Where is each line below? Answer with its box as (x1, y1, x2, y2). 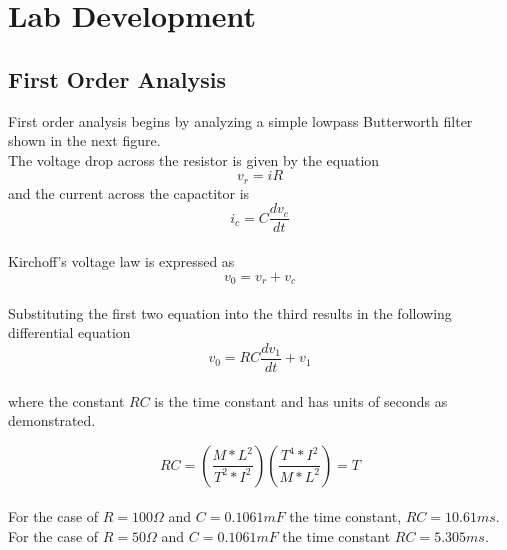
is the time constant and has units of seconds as (154, 390, 448, 411)
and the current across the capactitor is (8, 182, 250, 203)
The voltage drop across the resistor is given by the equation (8, 149, 380, 170)
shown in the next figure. (8, 130, 161, 151)
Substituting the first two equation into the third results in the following (8, 302, 452, 323)
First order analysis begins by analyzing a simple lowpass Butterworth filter (8, 110, 473, 131)
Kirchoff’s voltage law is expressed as (8, 251, 235, 272)
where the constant (8, 390, 125, 411)
